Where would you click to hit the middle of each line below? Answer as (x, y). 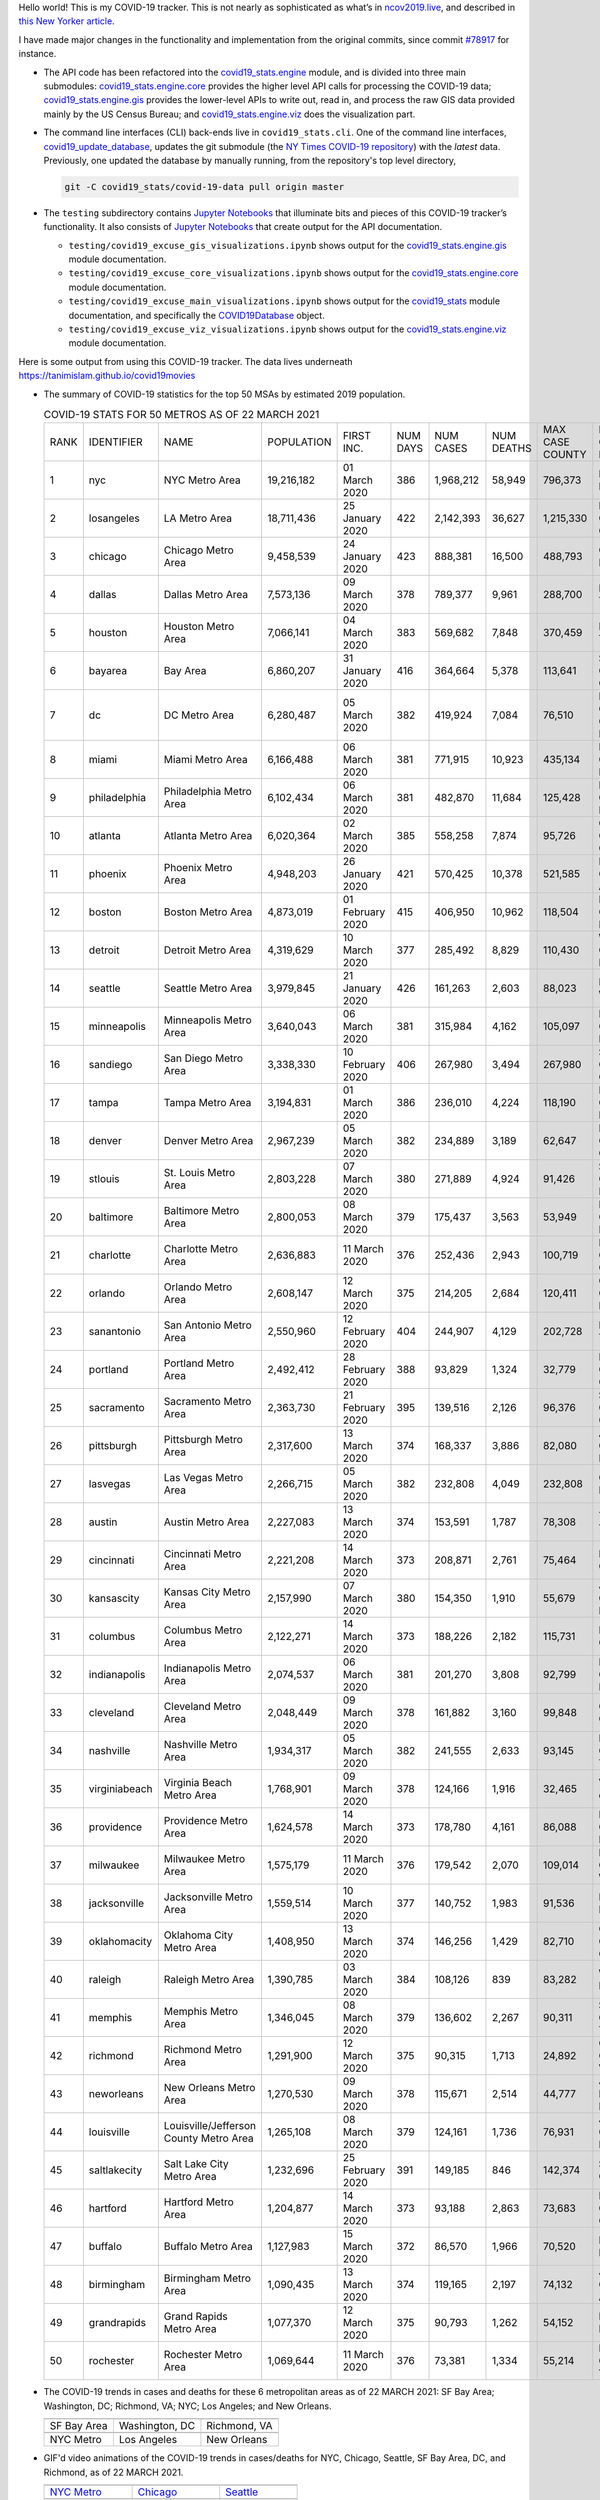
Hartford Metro (198, 2202)
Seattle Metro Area (208, 988)
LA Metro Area (198, 518)
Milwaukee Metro (204, 1859)
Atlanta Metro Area (208, 836)
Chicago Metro (198, 550)
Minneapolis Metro (207, 1020)
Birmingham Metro (207, 2278)
